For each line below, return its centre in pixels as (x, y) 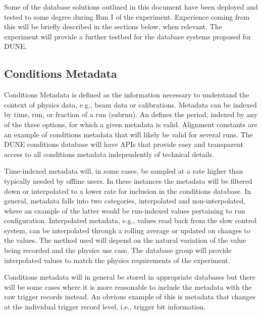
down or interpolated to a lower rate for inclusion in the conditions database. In (128, 191)
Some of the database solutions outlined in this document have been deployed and (131, 7)
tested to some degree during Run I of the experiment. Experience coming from (127, 16)
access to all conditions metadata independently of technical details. (109, 154)
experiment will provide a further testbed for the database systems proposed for (128, 36)
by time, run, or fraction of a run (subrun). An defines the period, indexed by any (131, 114)
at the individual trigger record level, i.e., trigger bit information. (105, 307)
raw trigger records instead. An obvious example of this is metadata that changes (130, 297)
